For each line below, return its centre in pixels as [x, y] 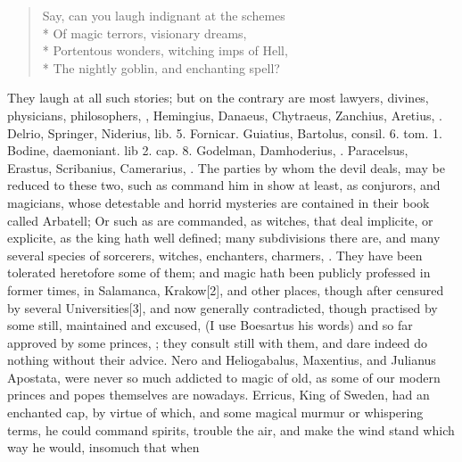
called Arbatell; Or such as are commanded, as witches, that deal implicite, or [220, 220]
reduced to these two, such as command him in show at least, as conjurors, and [224, 185]
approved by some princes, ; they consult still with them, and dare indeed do [217, 342]
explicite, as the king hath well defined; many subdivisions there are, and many [224, 238]
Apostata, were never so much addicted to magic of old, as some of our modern [224, 377]
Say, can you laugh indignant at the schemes [164, 15]
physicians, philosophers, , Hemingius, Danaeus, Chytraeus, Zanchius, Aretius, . [225, 115]
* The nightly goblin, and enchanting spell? [161, 67]
